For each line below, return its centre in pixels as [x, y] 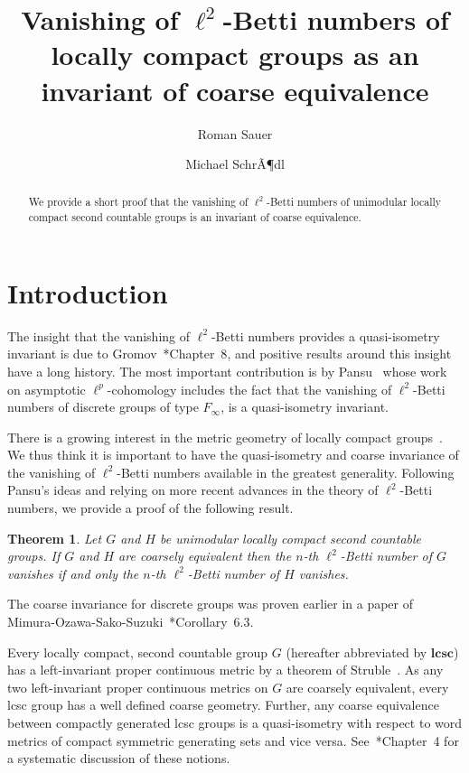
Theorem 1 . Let [55, 538]
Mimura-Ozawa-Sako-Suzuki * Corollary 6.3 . [131, 622]
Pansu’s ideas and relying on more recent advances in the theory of [193, 490]
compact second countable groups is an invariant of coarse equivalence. [195, 217]
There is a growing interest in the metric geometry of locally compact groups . [225, 437]
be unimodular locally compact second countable [291, 538]
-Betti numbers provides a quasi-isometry [325, 335]
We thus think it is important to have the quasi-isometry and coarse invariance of [233, 455]
